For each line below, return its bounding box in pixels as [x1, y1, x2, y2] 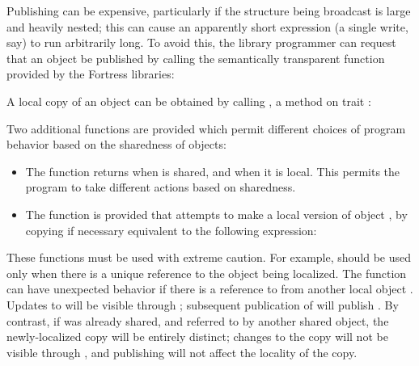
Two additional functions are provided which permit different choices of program [6, 120, 406, 137]
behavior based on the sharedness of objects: [6, 136, 226, 153]
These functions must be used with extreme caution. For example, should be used [6, 249, 412, 266]
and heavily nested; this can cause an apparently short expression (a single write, [6, 18, 408, 35]
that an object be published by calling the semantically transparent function [6, 49, 385, 66]
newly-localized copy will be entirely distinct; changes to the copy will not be [6, 328, 388, 345]
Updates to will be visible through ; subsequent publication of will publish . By [6, 296, 399, 313]
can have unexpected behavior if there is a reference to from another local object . [6, 280, 413, 297]
